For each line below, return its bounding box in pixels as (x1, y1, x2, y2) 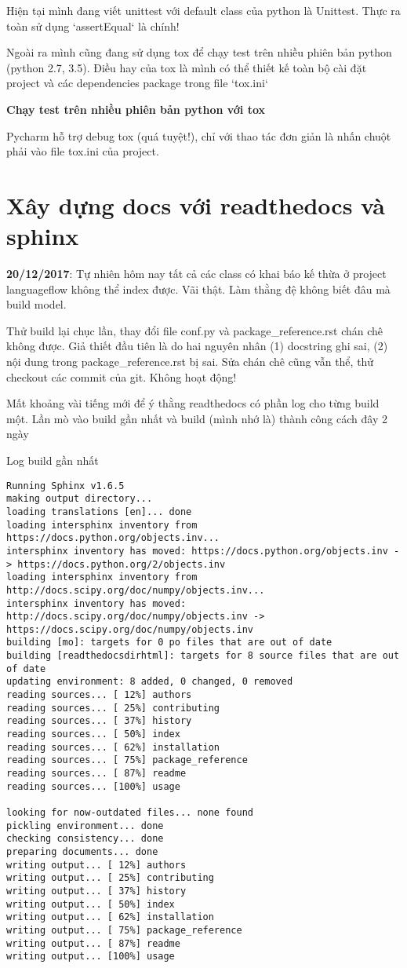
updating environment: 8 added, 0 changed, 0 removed (6, 676, 293, 688)
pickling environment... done (6, 820, 164, 831)
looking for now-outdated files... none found (6, 807, 253, 818)
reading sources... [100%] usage (6, 780, 180, 792)
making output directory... (6, 493, 153, 505)
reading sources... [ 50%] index (6, 729, 180, 740)
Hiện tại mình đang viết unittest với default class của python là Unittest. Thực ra (6, 2, 401, 18)
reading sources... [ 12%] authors (6, 689, 192, 701)
